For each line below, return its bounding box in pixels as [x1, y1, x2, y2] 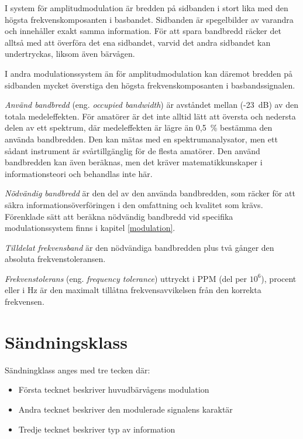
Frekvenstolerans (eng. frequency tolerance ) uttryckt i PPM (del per [5, 272, 247, 284]
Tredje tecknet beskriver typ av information [18, 423, 175, 435]
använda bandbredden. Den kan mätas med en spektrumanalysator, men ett [5, 132, 278, 145]
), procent [261, 272, 297, 284]
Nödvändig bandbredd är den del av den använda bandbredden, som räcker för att [5, 187, 295, 199]
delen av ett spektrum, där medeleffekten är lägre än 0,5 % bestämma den [5, 121, 273, 134]
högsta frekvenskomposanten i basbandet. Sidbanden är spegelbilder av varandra [5, 13, 294, 25]
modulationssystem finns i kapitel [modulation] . [5, 222, 175, 234]
